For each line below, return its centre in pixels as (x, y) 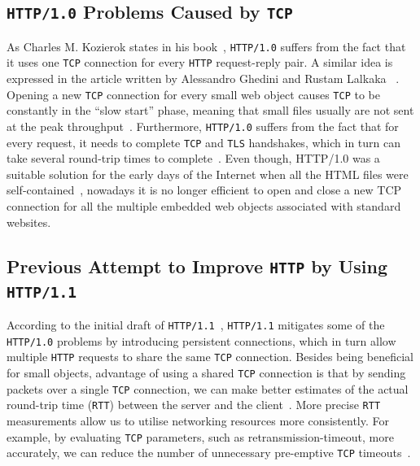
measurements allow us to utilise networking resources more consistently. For (198, 420)
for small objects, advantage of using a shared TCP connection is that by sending (206, 372)
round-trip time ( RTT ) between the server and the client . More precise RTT (194, 405)
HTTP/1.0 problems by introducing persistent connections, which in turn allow (201, 340)
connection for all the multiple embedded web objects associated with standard (204, 206)
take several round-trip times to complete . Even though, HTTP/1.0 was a (193, 158)
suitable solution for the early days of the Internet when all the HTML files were (208, 174)
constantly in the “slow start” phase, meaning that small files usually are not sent (210, 110)
